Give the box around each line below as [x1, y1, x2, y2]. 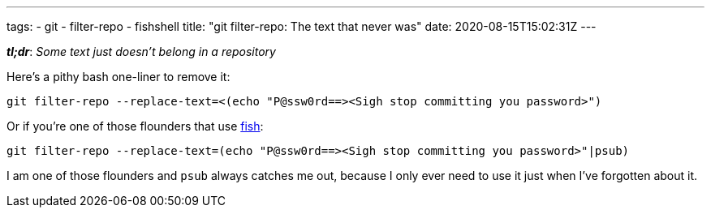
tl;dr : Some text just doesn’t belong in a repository [6, 45, 276, 58]
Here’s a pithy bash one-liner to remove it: [6, 70, 231, 83]
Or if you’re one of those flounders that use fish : [6, 119, 264, 133]
